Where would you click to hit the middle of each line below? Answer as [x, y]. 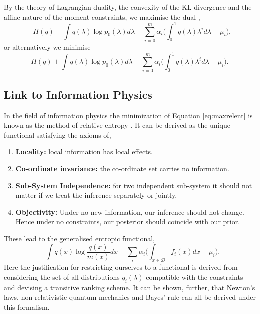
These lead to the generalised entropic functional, [80, 238]
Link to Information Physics [78, 94]
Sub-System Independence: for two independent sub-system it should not [134, 185]
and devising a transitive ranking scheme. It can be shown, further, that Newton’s [130, 287]
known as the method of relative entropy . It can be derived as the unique [117, 125]
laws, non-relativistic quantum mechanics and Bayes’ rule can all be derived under [130, 297]
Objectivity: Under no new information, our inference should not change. [130, 212]
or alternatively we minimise [47, 47]
